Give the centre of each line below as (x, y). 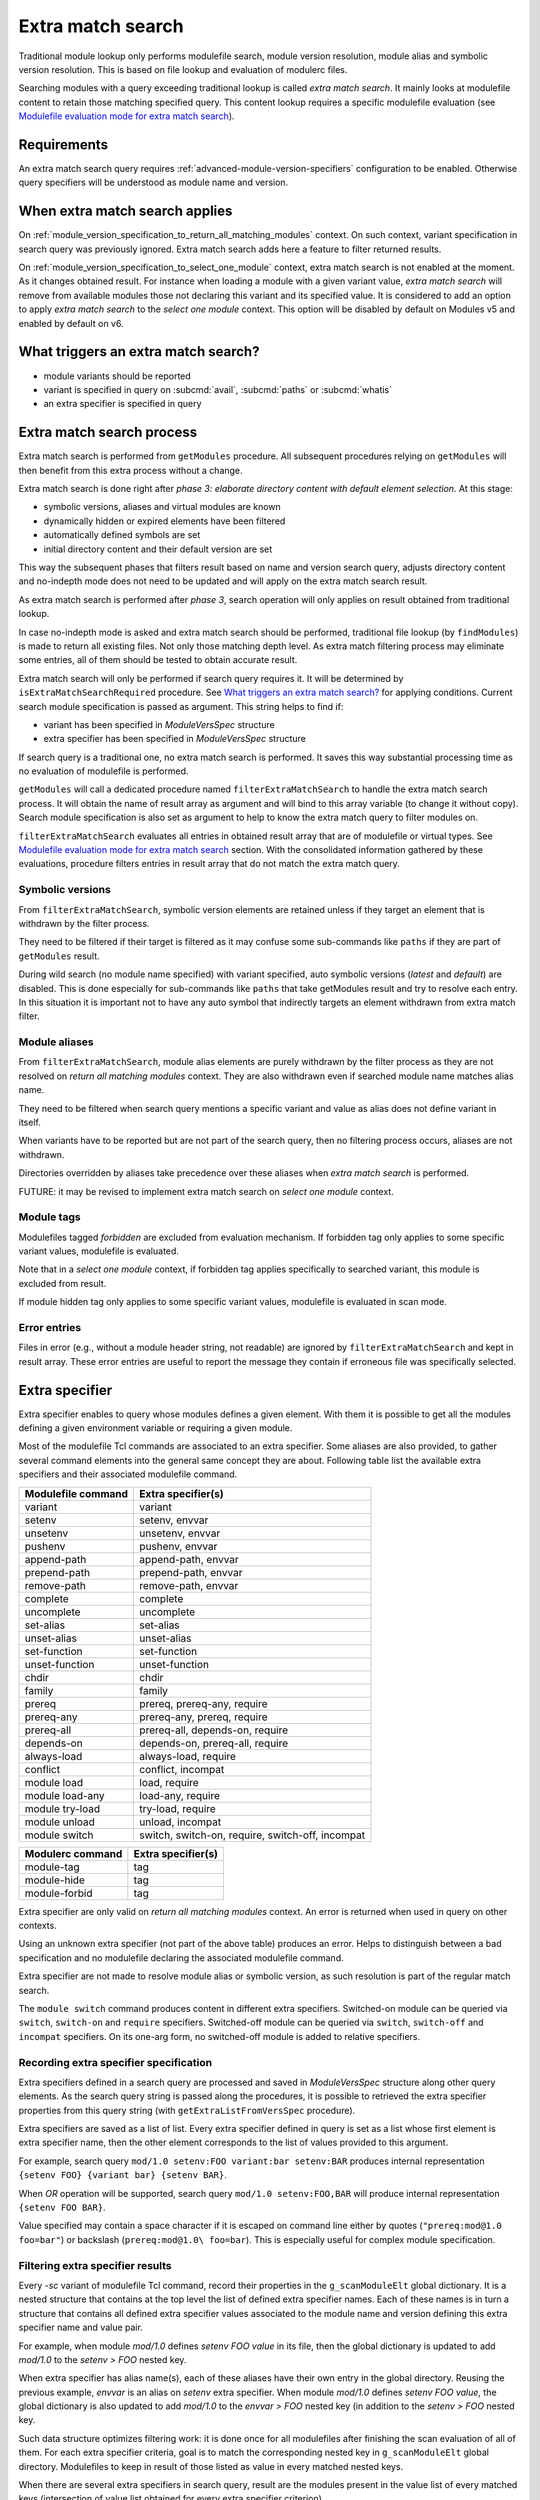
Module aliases (56, 1042)
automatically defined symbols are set (122, 535)
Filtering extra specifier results (95, 2265)
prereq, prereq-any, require (203, 1703)
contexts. (37, 1926)
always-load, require (188, 1756)
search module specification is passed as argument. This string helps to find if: (181, 706)
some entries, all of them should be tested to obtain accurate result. (158, 660)
